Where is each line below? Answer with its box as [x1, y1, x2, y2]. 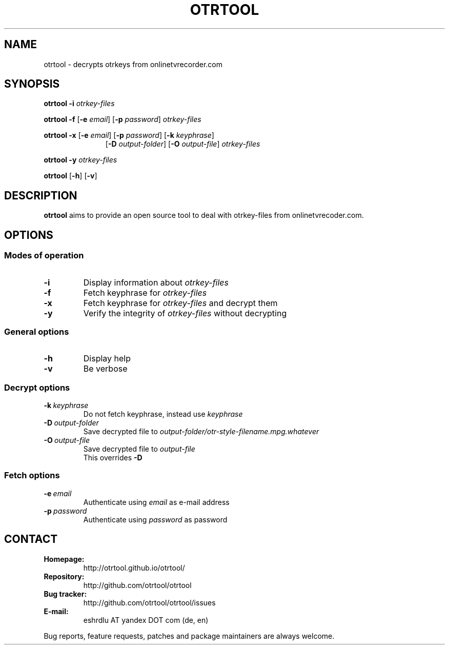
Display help [83, 353, 131, 364]
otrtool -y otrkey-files [44, 155, 117, 165]
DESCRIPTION [4, 189, 77, 202]
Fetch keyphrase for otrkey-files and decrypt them [83, 297, 278, 308]
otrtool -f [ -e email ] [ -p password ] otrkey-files [44, 115, 201, 124]
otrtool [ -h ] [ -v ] [44, 171, 97, 180]
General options [4, 326, 69, 337]
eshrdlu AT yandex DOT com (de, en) [83, 615, 209, 624]
